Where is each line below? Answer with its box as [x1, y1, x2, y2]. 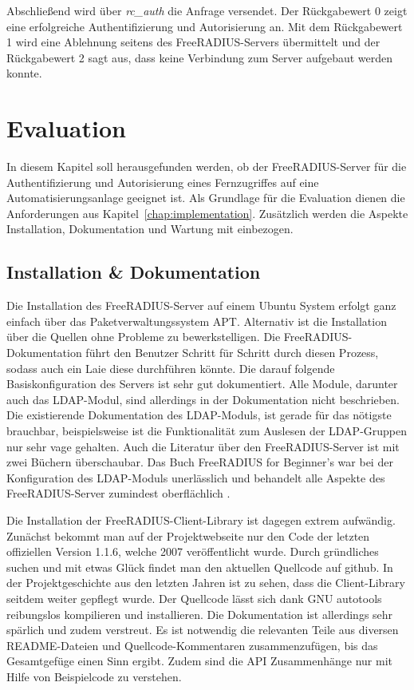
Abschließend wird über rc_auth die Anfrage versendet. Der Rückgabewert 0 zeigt [6, 2, 408, 18]
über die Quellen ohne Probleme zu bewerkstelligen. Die [6, 328, 281, 345]
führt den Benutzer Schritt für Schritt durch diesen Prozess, [85, 344, 379, 361]
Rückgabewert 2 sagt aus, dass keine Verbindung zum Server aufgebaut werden [6, 49, 393, 65]
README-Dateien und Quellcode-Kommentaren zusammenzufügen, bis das [6, 636, 378, 653]
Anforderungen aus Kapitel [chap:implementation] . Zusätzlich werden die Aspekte [6, 204, 408, 221]
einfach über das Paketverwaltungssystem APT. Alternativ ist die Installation [6, 312, 387, 329]
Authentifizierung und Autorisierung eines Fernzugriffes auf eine [6, 173, 319, 190]
